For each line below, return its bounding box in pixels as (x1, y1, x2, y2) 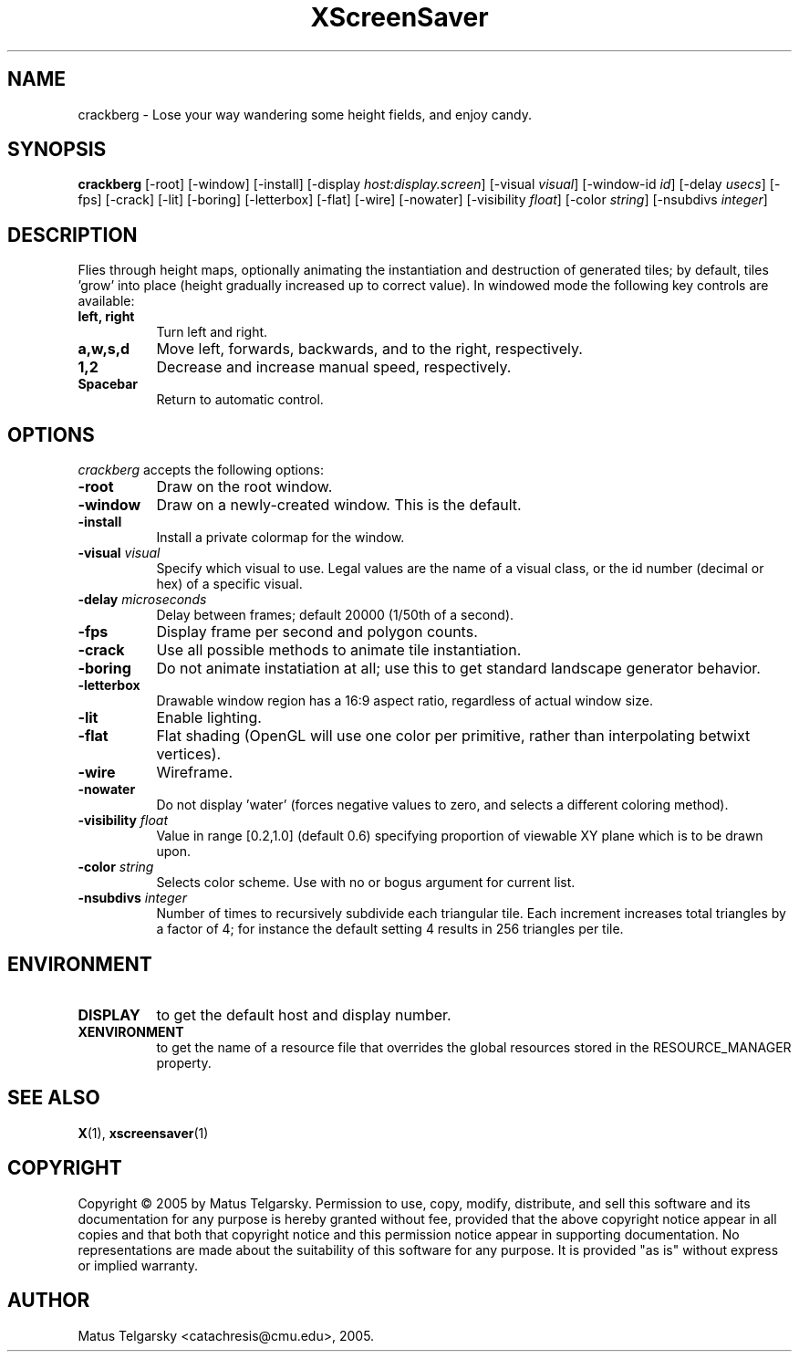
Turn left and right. (156, 324, 268, 340)
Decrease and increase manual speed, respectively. (156, 358, 512, 377)
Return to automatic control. (156, 392, 324, 408)
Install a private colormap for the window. (156, 529, 405, 546)
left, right (78, 308, 135, 325)
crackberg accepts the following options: (78, 462, 325, 478)
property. (156, 1054, 212, 1071)
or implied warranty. (78, 1257, 199, 1273)
